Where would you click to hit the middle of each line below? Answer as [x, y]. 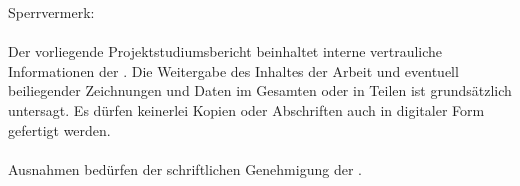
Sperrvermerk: [51, 12]
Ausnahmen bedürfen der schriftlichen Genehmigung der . [185, 168]
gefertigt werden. [59, 129]
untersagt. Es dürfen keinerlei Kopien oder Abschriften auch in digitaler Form [246, 109]
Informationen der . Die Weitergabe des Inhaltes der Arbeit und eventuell [233, 70]
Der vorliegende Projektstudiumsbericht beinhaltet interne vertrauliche [225, 51]
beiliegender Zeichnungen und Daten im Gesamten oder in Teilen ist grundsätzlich [260, 90]
